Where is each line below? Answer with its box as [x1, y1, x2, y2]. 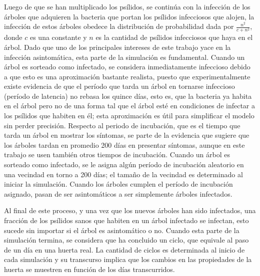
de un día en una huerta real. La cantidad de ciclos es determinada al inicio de [4, 244, 245, 255]
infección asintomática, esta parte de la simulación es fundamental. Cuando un [4, 51, 245, 62]
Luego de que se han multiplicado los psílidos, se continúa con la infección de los [4, 1, 250, 11]
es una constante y [29, 32, 87, 42]
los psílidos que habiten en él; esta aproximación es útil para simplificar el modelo [4, 110, 254, 121]
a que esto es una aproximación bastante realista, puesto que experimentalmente [4, 71, 250, 81]
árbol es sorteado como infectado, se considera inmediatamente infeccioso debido [4, 61, 250, 72]
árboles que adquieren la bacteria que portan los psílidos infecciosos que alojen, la [4, 11, 254, 21]
